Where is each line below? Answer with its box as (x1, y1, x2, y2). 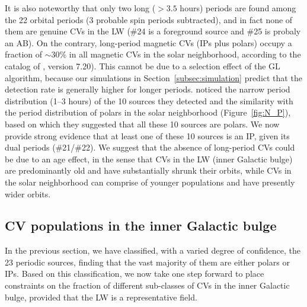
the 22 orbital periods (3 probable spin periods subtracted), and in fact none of (5, 13, 293, 25)
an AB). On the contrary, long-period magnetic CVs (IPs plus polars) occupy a (5, 36, 292, 49)
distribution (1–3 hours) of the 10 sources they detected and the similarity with (5, 94, 293, 107)
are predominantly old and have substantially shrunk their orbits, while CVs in (5, 164, 292, 177)
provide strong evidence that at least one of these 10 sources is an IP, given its (5, 129, 290, 142)
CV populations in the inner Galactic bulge (5, 216, 277, 235)
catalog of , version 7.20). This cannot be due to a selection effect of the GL (5, 59, 280, 72)
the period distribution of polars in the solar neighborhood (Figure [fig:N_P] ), (5, 106, 291, 119)
